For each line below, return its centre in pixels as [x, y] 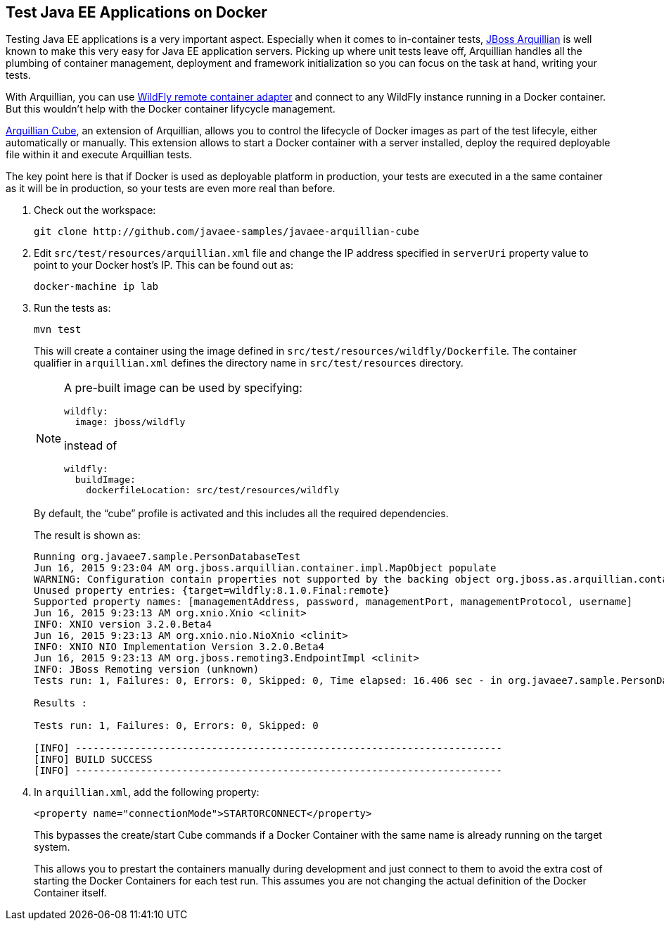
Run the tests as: [72, 308]
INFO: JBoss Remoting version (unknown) [147, 670]
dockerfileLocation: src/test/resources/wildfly [213, 490]
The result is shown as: [87, 535]
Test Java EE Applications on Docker [136, 12]
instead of [91, 446]
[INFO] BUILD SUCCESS [93, 760]
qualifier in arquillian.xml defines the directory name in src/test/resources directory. [249, 363]
